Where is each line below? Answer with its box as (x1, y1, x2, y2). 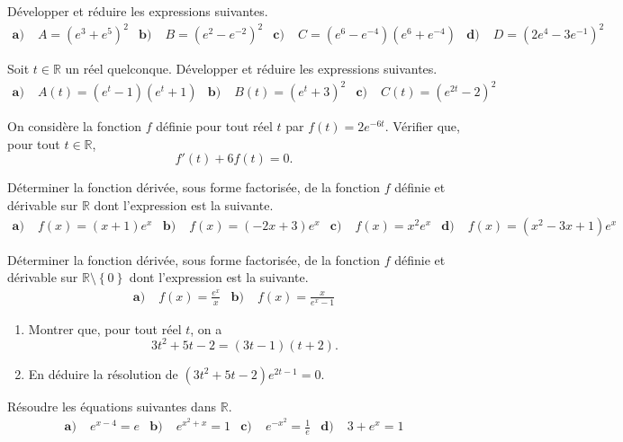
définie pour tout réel (156, 117, 273, 136)
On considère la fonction (7, 117, 142, 136)
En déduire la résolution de (28, 364, 178, 383)
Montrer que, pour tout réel (28, 319, 182, 338)
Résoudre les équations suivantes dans (7, 396, 217, 415)
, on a (190, 319, 222, 338)
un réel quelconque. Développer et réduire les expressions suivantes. (65, 59, 438, 78)
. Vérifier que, (384, 117, 460, 136)
